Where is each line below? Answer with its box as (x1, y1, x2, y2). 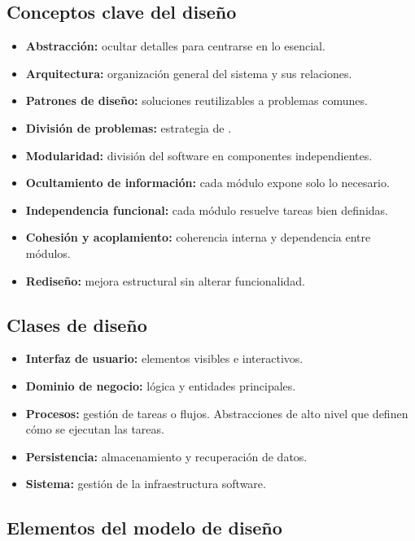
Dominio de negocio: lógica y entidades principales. (25, 377, 296, 394)
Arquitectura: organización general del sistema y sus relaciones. (25, 64, 352, 81)
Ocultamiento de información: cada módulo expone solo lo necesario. (25, 174, 390, 191)
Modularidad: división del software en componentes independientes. (25, 146, 373, 164)
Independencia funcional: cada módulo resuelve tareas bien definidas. (25, 201, 388, 218)
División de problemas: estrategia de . (25, 119, 232, 136)
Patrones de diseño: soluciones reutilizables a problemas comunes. (25, 92, 368, 109)
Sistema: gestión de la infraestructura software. (25, 475, 266, 492)
